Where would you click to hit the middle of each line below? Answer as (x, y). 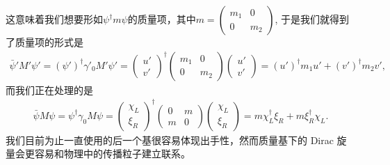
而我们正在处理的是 (49, 89)
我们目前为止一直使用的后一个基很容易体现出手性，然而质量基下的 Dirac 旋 (176, 140)
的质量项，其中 (162, 19)
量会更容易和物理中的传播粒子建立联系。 (98, 154)
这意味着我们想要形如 (54, 19)
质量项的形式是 (49, 42)
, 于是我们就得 (307, 19)
